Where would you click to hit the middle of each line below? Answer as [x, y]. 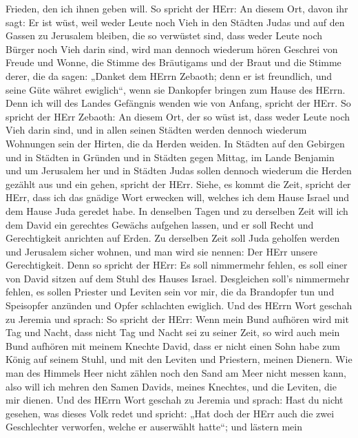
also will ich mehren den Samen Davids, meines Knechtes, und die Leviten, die [171, 386]
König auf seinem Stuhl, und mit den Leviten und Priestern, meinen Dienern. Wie [179, 359]
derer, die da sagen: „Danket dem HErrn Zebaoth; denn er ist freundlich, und [169, 75]
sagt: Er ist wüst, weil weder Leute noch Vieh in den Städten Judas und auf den [175, 22]
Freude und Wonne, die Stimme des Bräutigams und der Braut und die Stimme [173, 62]
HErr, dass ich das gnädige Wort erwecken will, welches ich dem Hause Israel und [177, 197]
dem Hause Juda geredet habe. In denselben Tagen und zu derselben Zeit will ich [177, 210]
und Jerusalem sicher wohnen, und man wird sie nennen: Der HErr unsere [162, 251]
